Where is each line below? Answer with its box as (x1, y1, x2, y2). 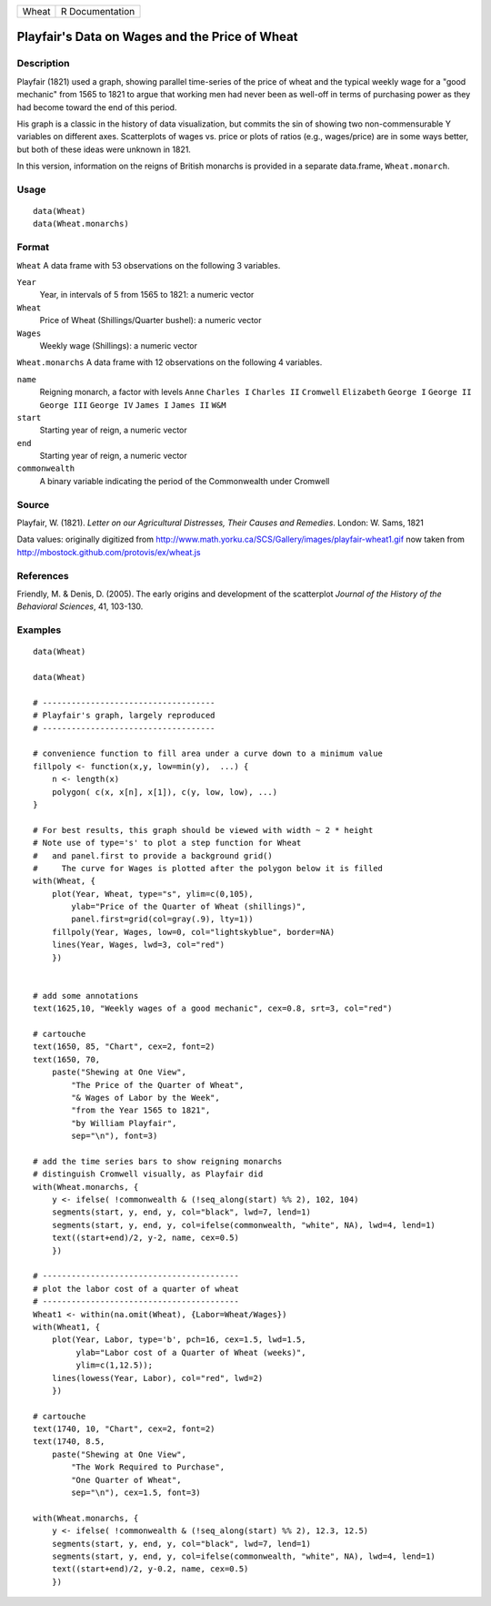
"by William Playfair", (71, 1118, 177, 1128)
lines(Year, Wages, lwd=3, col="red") (51, 940, 225, 950)
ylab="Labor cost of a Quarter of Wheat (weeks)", (75, 1347, 306, 1357)
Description (16, 57, 70, 70)
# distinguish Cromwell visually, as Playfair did (33, 1169, 264, 1179)
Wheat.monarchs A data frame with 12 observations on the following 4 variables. (16, 357, 323, 368)
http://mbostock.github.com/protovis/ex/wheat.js (16, 546, 201, 557)
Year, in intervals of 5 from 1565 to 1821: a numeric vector (39, 290, 255, 300)
